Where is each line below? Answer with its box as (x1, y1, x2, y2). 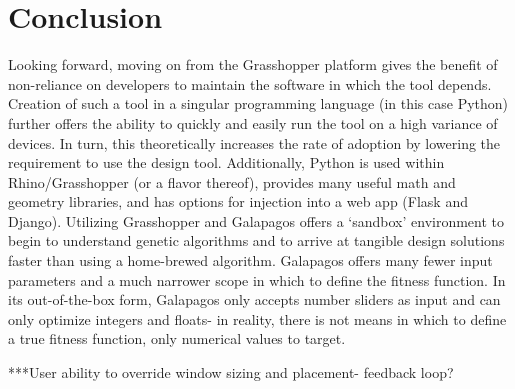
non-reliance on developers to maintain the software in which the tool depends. (8, 73, 492, 94)
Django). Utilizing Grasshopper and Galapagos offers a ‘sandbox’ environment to (8, 210, 505, 231)
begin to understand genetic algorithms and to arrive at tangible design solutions (8, 230, 505, 251)
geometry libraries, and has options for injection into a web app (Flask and (8, 191, 468, 212)
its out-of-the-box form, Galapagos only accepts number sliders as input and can (8, 289, 501, 310)
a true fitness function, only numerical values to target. (8, 328, 346, 349)
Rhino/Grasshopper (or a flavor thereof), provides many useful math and (8, 171, 456, 192)
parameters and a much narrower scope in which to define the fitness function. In (8, 269, 506, 290)
